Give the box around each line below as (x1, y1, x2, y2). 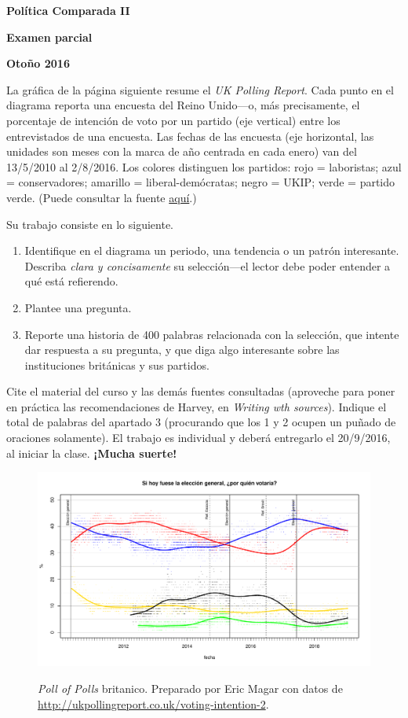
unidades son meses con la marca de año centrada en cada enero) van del (6, 143, 357, 160)
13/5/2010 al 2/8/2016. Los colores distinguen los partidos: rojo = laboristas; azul (6, 158, 402, 175)
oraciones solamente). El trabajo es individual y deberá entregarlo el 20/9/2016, (6, 429, 391, 446)
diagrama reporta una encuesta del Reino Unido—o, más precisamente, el (6, 97, 360, 113)
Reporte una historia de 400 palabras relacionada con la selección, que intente (24, 326, 399, 342)
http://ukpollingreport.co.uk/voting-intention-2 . (38, 695, 269, 712)
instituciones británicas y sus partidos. (24, 356, 209, 373)
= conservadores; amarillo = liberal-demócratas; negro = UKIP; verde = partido (6, 174, 395, 190)
